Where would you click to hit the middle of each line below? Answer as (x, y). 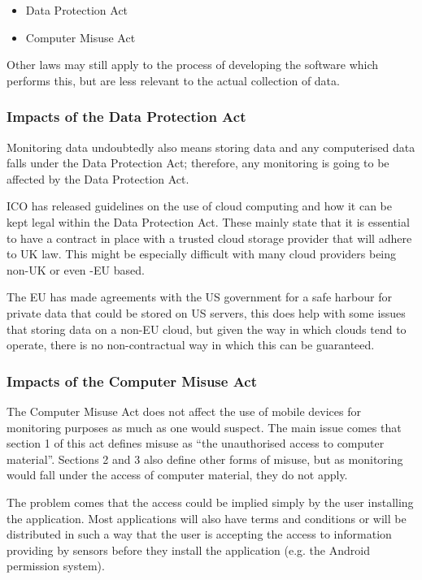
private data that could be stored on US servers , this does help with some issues (206, 312)
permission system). (56, 566)
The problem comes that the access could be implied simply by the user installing (210, 502)
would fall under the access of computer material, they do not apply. (177, 475)
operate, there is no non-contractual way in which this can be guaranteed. (191, 345)
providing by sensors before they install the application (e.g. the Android (188, 550)
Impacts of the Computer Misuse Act (132, 381)
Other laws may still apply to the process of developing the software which (193, 65)
